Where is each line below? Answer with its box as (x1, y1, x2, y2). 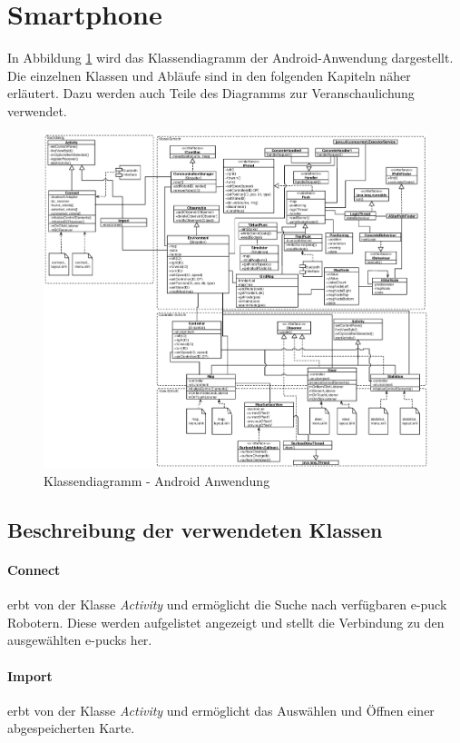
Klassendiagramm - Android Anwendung (44, 471, 270, 490)
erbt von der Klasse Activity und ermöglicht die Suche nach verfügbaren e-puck (7, 595, 447, 614)
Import (7, 666, 53, 685)
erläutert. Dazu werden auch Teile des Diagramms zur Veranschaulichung (7, 84, 415, 103)
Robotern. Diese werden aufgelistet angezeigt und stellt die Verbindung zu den (7, 612, 445, 631)
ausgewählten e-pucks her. (7, 630, 152, 649)
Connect (7, 560, 61, 579)
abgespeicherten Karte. (7, 718, 135, 738)
